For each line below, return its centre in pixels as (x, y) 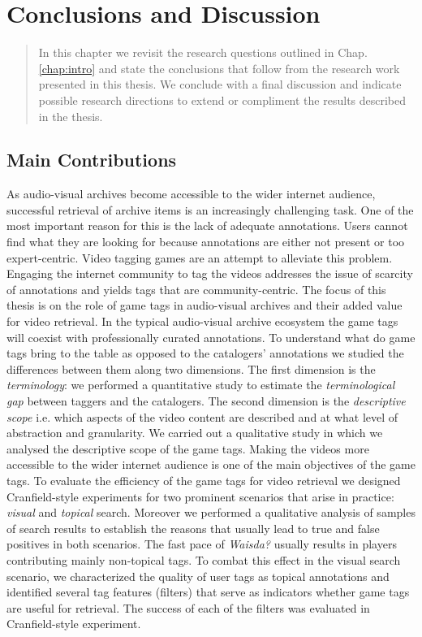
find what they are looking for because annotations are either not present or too (206, 242)
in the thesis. (71, 116)
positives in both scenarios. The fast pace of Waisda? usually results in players (202, 544)
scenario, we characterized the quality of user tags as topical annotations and (198, 576)
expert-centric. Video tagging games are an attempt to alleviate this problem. (200, 257)
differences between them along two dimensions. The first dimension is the (191, 368)
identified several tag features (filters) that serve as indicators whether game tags (208, 592)
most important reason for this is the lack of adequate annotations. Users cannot (207, 225)
